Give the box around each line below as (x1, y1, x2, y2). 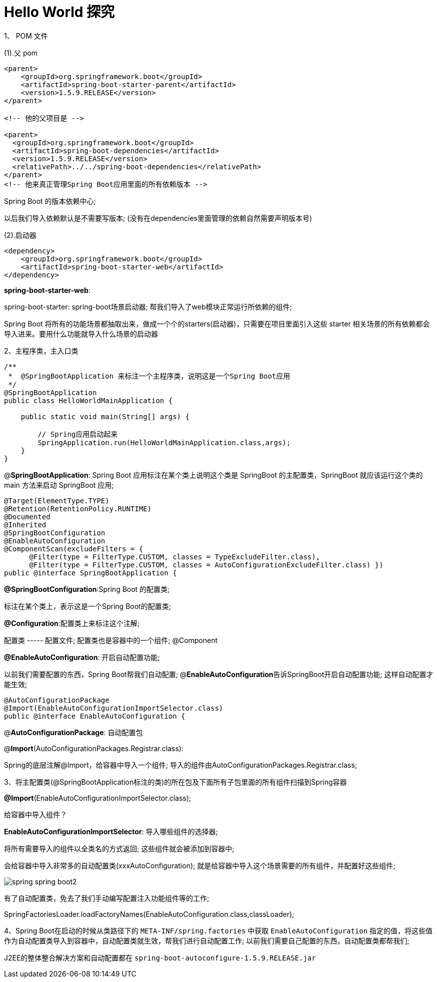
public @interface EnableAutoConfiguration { (4, 712, 185, 720)
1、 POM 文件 (4, 31, 48, 40)
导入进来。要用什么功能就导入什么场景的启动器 (4, 329, 158, 338)
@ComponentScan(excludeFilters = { (4, 544, 143, 553)
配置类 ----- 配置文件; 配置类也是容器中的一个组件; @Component (4, 635, 218, 644)
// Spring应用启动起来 (37, 430, 118, 438)
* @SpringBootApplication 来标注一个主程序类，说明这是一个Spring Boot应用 (8, 372, 290, 380)
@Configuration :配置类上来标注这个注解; (4, 618, 140, 627)
